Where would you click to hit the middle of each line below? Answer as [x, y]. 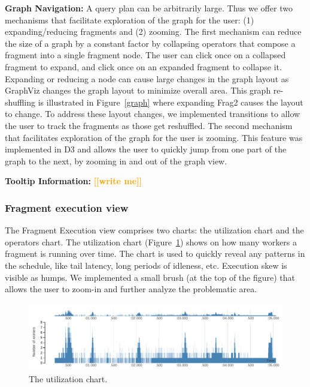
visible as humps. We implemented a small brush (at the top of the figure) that [150, 277]
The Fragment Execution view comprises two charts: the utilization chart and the [154, 230]
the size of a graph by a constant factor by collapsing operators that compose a [150, 43]
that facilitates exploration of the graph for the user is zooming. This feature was [154, 137]
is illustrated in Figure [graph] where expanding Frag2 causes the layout [171, 102]
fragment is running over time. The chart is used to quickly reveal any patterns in [155, 253]
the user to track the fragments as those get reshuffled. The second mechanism [149, 125]
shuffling [20, 102]
